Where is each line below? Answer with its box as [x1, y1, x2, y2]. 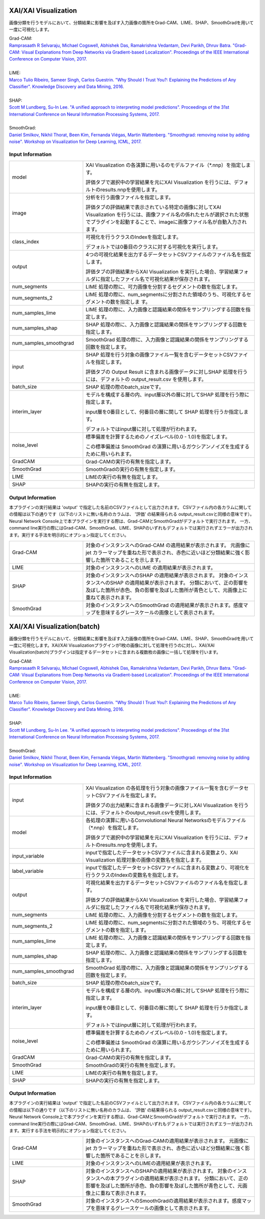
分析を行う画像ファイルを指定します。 [85, 194, 174, 201]
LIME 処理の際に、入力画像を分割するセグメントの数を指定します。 [85, 911, 240, 918]
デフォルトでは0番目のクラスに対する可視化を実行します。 [85, 243, 221, 250]
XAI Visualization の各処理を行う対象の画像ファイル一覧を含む [85, 784, 229, 791]
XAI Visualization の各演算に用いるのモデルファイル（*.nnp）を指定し [85, 162, 246, 169]
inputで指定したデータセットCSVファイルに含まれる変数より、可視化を [85, 864, 250, 871]
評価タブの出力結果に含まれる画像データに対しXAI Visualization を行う [85, 802, 249, 808]
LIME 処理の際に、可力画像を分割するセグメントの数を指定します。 [85, 283, 240, 290]
